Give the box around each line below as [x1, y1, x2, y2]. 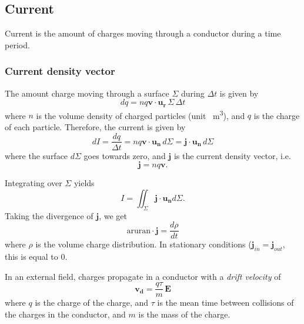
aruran [126, 226, 151, 235]
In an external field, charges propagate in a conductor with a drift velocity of [5, 270, 281, 282]
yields [74, 177, 95, 189]
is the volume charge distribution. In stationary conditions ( [35, 238, 252, 250]
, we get [99, 209, 127, 221]
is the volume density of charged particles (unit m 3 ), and [36, 107, 245, 121]
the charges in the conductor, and [5, 308, 126, 320]
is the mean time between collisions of [157, 296, 294, 309]
